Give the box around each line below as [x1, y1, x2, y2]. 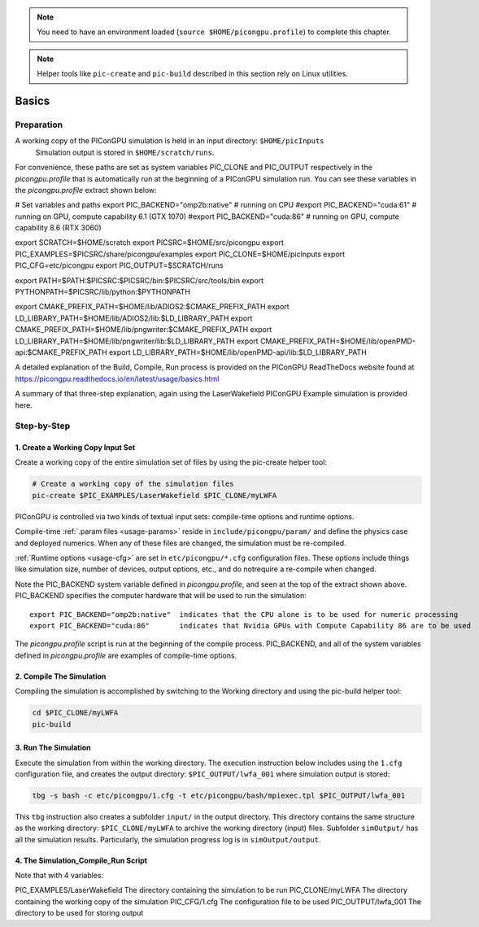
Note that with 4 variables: [15, 871, 104, 881]
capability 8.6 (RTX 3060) [15, 223, 102, 233]
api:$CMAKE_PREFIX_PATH [15, 347, 107, 357]
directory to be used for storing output [15, 908, 144, 918]
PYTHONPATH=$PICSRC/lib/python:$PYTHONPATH [15, 287, 191, 297]
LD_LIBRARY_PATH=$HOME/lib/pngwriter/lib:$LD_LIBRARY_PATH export [15, 336, 259, 346]
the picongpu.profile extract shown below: [15, 185, 158, 195]
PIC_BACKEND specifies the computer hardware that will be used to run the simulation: [15, 591, 307, 601]
